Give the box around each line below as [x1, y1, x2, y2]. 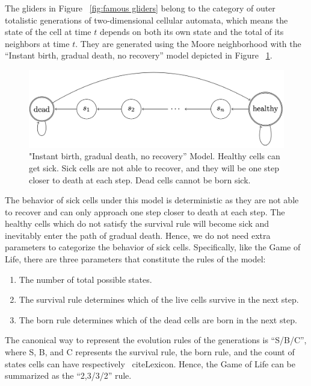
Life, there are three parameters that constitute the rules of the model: [5, 253, 266, 265]
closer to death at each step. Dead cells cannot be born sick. [29, 173, 251, 186]
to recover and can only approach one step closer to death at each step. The [5, 205, 285, 218]
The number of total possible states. [19, 273, 152, 285]
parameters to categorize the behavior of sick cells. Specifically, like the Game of [5, 241, 301, 253]
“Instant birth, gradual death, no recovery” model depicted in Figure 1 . [5, 49, 273, 62]
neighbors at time [5, 37, 70, 49]
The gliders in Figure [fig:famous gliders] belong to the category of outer [5, 2, 276, 14]
